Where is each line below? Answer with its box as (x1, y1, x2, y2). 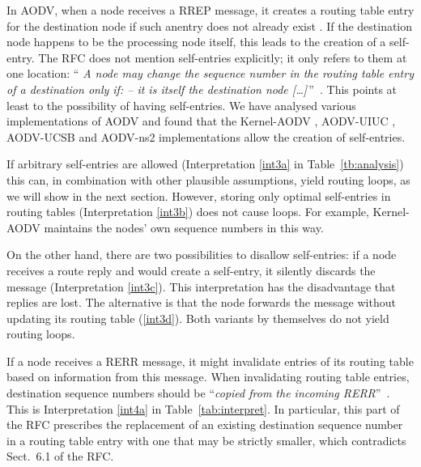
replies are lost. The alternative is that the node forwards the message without (6, 294, 396, 311)
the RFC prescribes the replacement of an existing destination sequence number (6, 416, 403, 433)
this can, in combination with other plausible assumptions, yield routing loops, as (6, 171, 410, 188)
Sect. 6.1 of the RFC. (6, 448, 114, 465)
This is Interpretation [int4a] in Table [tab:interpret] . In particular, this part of (6, 400, 400, 417)
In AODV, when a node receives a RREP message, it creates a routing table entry (6, 2, 415, 18)
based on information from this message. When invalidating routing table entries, (6, 368, 410, 385)
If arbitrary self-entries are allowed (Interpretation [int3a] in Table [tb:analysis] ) (6, 155, 404, 172)
